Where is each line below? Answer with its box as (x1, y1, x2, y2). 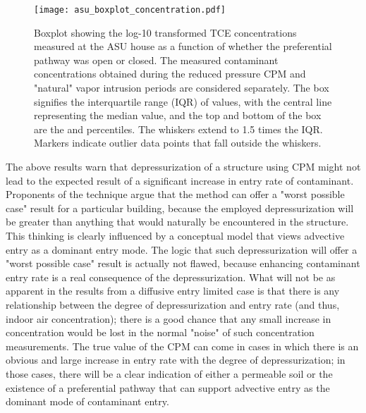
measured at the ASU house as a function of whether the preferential (34, 39, 332, 54)
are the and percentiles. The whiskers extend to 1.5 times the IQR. (34, 121, 323, 136)
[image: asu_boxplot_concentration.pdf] (34, 5, 226, 15)
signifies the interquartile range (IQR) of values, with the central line (34, 94, 332, 109)
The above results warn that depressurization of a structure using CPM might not (6, 159, 361, 173)
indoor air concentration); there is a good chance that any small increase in (6, 311, 331, 326)
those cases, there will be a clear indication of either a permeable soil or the (6, 366, 333, 381)
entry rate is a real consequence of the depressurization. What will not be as (6, 269, 336, 284)
